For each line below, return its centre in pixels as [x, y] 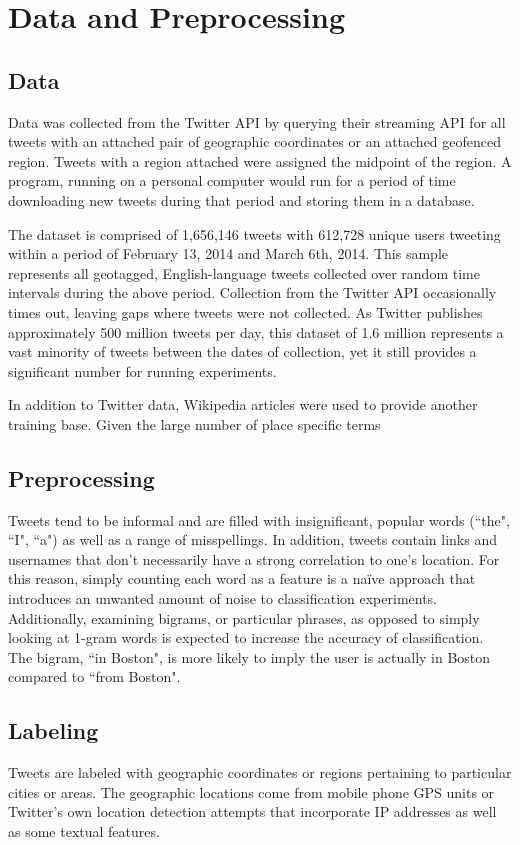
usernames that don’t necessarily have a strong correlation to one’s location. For [254, 558]
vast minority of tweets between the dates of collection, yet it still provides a [242, 351]
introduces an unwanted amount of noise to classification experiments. [223, 598]
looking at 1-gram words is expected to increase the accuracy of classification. [246, 637]
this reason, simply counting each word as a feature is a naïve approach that [242, 578]
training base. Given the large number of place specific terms [194, 423]
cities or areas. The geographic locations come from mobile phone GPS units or [251, 791]
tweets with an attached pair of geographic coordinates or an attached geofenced [255, 141]
